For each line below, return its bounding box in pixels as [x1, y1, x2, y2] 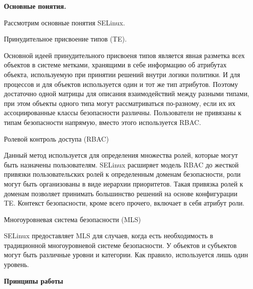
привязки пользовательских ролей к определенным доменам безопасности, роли [4, 169, 241, 179]
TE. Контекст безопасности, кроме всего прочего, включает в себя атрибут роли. [4, 198, 245, 208]
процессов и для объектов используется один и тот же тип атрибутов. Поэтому [4, 79, 238, 89]
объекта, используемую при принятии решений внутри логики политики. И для [4, 69, 240, 79]
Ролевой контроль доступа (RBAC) [4, 133, 109, 144]
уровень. [4, 259, 29, 269]
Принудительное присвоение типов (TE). [4, 34, 127, 44]
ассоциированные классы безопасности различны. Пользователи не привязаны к [4, 107, 242, 118]
